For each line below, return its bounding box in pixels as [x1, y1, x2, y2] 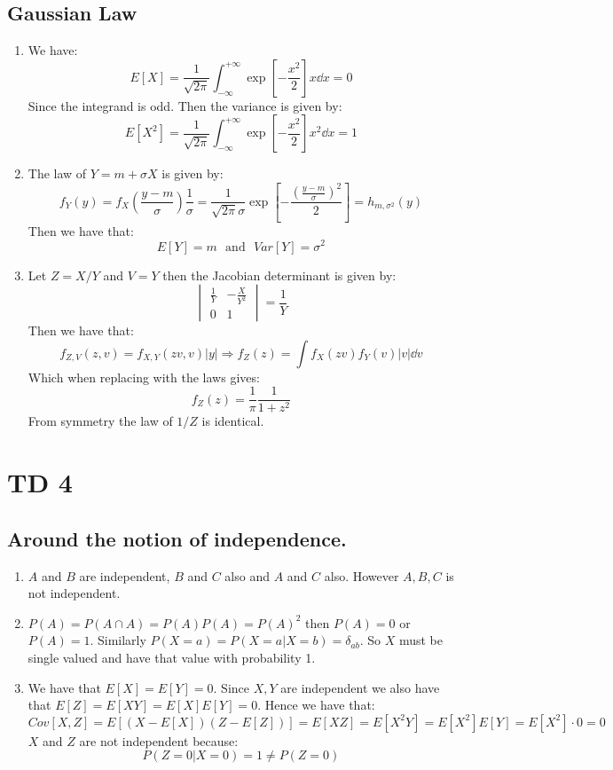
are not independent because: [79, 731, 239, 750]
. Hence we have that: [257, 695, 375, 714]
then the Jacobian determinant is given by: [162, 265, 397, 284]
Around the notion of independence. [7, 524, 347, 552]
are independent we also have [280, 678, 440, 696]
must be [398, 631, 443, 649]
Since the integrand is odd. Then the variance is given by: [28, 96, 342, 114]
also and [224, 566, 270, 585]
